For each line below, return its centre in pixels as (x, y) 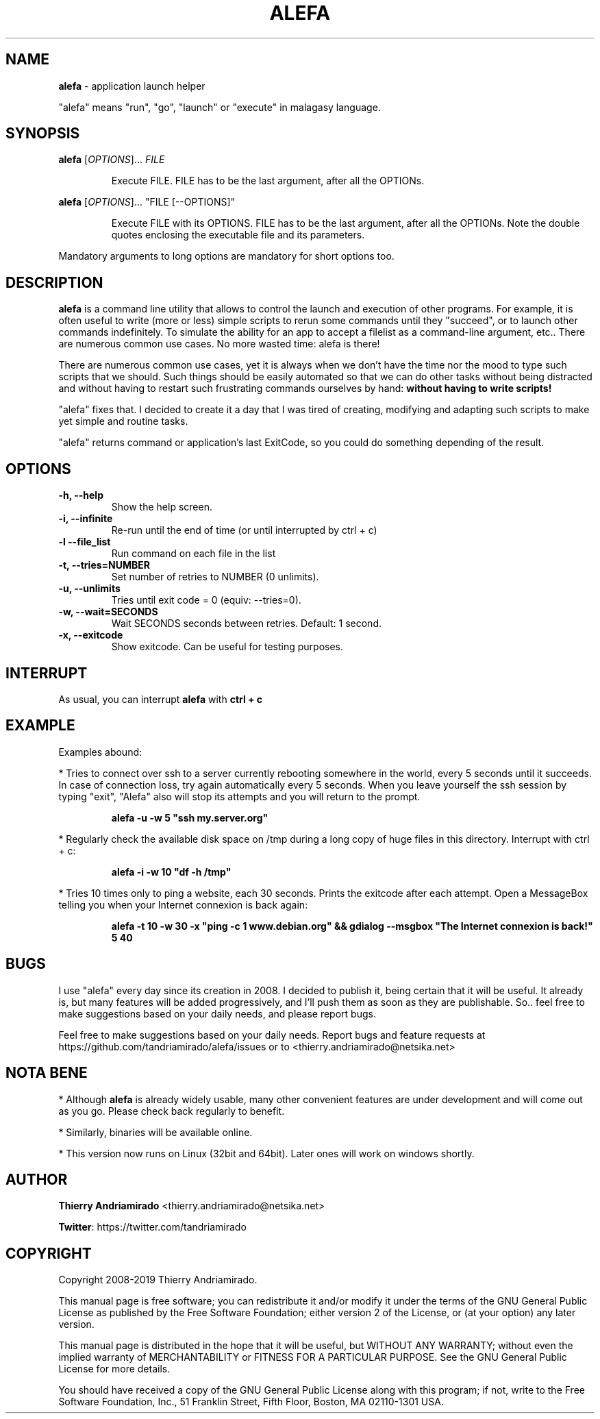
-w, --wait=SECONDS (108, 612)
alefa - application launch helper (132, 86)
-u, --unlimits (89, 589)
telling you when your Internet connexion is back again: (183, 904)
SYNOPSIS (43, 134)
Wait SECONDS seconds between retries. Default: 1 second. (246, 624)
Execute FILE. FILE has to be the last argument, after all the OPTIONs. (268, 181)
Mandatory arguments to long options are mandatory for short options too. (226, 256)
